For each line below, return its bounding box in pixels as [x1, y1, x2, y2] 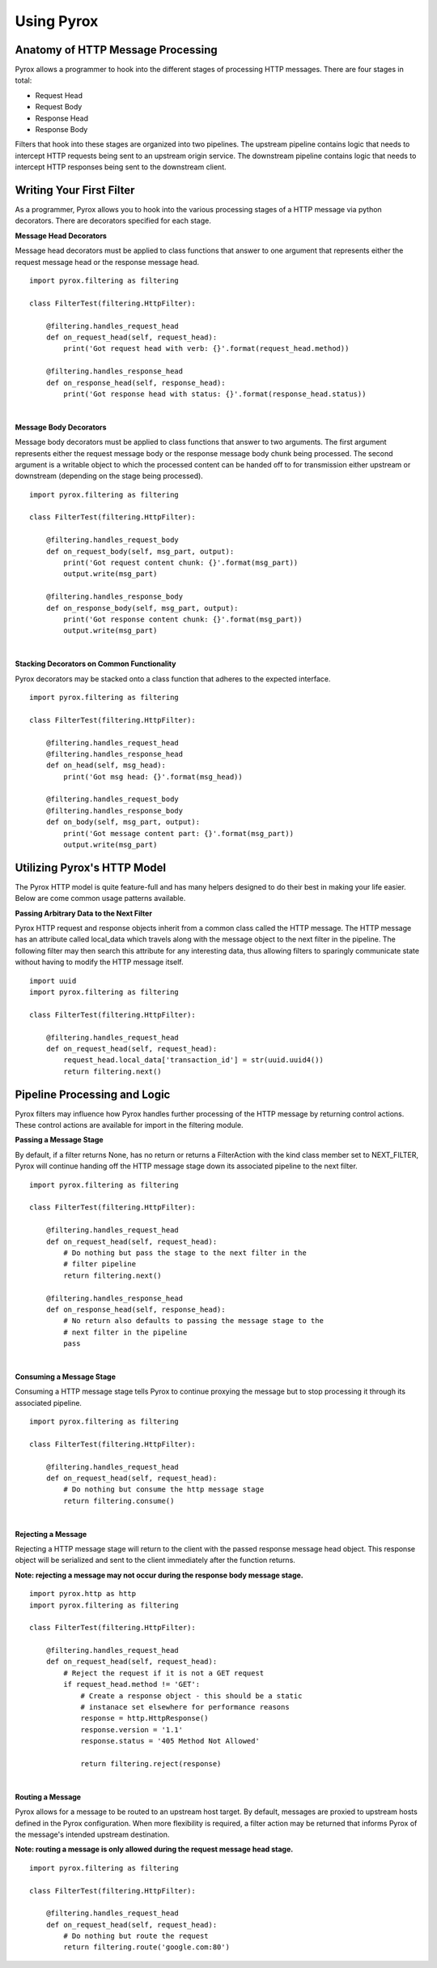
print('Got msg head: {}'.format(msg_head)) [63, 772, 243, 781]
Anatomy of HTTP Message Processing [15, 43, 218, 57]
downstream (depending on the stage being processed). [15, 471, 204, 481]
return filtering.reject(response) [80, 1759, 222, 1768]
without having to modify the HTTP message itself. [15, 957, 184, 967]
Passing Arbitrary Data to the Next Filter [15, 908, 153, 918]
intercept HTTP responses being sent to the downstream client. [15, 162, 227, 172]
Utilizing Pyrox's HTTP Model [15, 860, 166, 874]
